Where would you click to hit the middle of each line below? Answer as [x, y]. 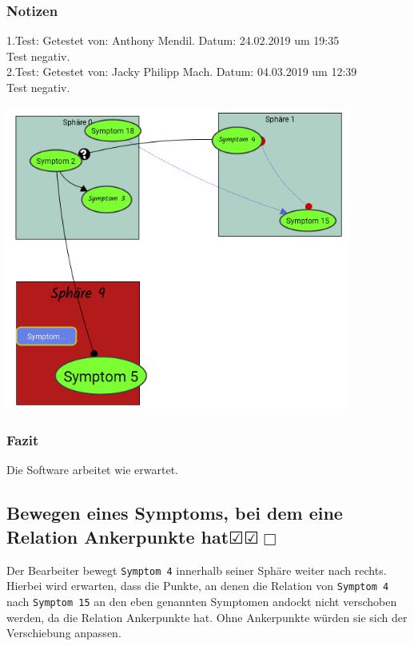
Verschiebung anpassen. [64, 633]
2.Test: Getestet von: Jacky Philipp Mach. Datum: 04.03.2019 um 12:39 [182, 72]
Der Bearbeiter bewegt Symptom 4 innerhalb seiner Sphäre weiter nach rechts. [197, 570]
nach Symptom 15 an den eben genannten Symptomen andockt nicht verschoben [202, 601]
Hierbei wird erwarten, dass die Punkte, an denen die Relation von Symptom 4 [198, 586]
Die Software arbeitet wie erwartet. [92, 470]
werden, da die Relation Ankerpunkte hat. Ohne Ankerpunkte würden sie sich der [207, 617]
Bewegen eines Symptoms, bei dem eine [175, 513]
